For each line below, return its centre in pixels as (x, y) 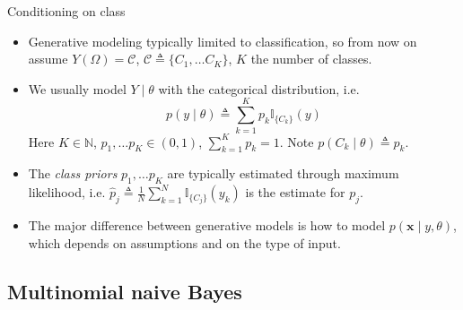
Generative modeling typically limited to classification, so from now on (223, 41)
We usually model (77, 88)
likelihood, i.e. (67, 192)
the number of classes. (311, 59)
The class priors (73, 173)
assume (48, 59)
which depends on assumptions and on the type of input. (184, 242)
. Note (297, 141)
